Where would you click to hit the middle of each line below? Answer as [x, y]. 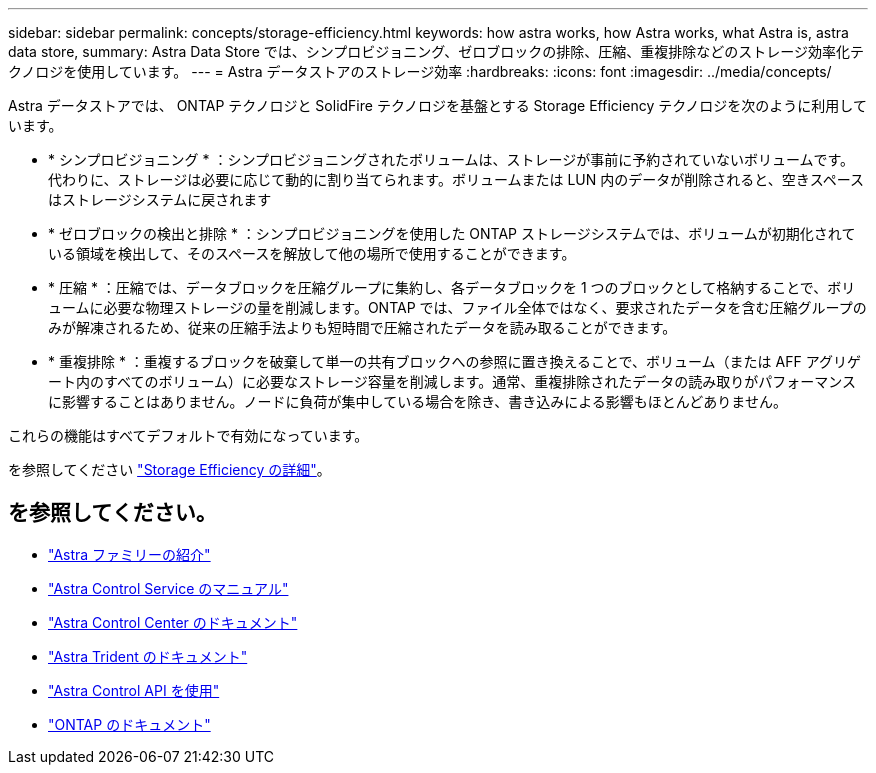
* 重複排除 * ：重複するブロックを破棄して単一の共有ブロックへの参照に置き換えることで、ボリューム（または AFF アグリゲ [454, 361]
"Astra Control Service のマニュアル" [168, 588]
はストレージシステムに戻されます [160, 199]
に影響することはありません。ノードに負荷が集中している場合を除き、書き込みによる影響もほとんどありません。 [417, 401]
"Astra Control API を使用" [134, 690]
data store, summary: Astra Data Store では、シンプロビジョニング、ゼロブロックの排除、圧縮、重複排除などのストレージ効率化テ [436, 51]
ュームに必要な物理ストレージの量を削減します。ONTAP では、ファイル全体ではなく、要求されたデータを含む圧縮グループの [457, 307]
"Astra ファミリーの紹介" [129, 554]
